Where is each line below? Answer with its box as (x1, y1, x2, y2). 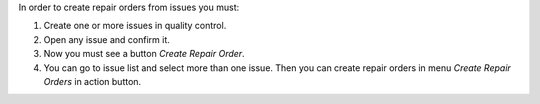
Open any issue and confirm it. (43, 33, 170, 45)
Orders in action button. (43, 75, 142, 87)
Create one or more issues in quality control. (43, 20, 227, 32)
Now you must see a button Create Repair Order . (43, 48, 245, 60)
